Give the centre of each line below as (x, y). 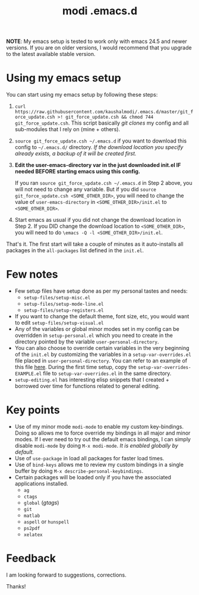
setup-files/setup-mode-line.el (64, 304)
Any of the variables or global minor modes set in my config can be (97, 329)
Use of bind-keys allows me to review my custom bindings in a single (99, 464)
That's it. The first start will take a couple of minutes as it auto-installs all (95, 244)
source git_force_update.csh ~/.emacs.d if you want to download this (101, 141)
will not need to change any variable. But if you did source (85, 190)
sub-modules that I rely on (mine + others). (67, 129)
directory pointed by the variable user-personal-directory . (87, 342)
